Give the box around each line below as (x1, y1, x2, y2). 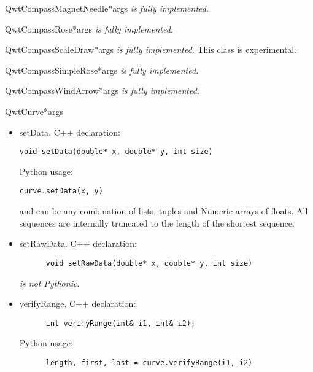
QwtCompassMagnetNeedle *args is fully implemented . (5, 2, 209, 14)
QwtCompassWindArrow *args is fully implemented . (5, 84, 199, 97)
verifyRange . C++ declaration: (19, 297, 136, 310)
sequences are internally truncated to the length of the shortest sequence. (19, 216, 295, 229)
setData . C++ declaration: (19, 125, 120, 138)
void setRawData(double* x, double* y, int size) (45, 258, 253, 268)
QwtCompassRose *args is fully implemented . (5, 22, 173, 35)
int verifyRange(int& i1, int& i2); (45, 319, 196, 328)
